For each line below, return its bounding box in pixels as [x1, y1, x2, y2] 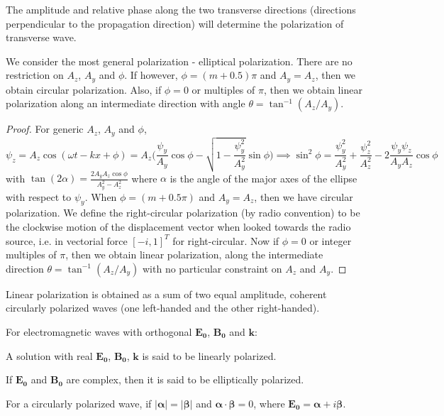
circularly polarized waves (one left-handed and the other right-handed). [6, 300, 320, 315]
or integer [309, 233, 352, 248]
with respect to [6, 189, 72, 204]
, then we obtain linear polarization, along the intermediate [65, 247, 323, 262]
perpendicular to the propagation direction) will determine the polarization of [6, 16, 344, 31]
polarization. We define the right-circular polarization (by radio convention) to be [6, 205, 360, 220]
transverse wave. [6, 30, 77, 45]
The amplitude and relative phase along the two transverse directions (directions [6, 2, 356, 16]
